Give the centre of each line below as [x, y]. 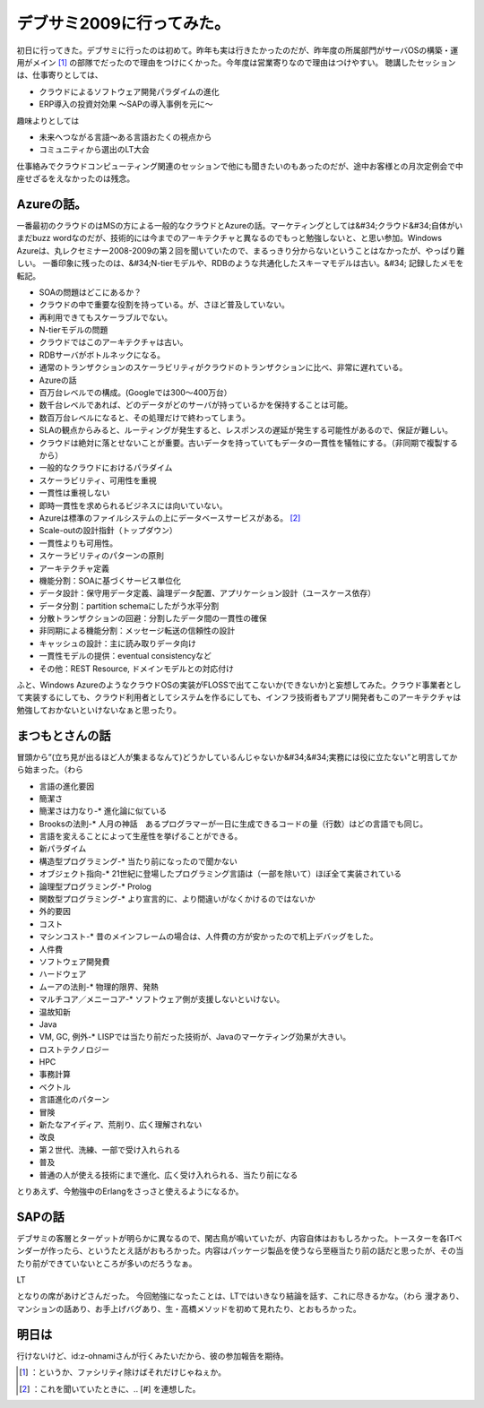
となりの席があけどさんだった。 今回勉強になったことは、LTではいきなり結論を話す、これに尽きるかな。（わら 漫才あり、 [240, 1296]
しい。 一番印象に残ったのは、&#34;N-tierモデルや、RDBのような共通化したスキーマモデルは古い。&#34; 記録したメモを [240, 263]
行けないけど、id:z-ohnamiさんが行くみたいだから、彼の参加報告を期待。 [152, 1356]
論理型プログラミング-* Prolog [95, 886]
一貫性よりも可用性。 [78, 543]
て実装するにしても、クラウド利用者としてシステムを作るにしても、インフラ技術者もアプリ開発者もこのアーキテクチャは [239, 697]
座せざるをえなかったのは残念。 [75, 178]
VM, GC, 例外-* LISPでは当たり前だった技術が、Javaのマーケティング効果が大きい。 [195, 1037]
